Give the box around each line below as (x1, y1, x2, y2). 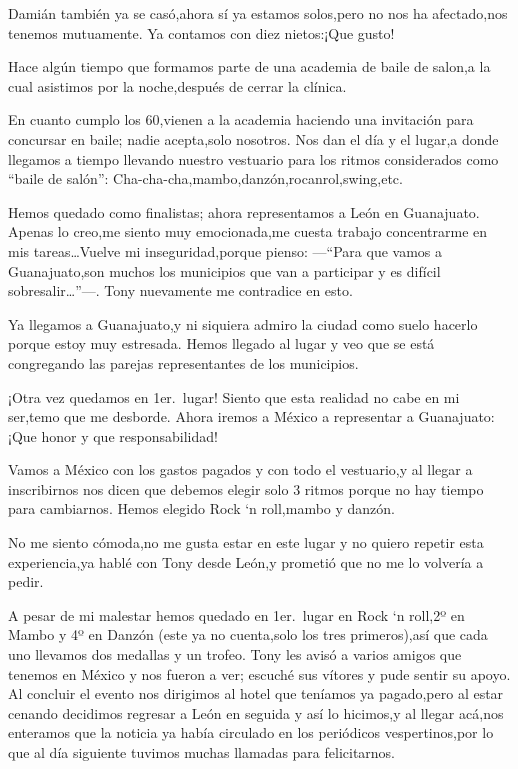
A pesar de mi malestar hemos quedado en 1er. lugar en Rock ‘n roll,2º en (8, 604, 465, 625)
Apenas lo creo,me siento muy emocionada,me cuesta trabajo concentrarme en (8, 221, 488, 242)
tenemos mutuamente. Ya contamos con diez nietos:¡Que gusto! (8, 22, 395, 43)
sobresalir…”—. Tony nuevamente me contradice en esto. (8, 280, 353, 301)
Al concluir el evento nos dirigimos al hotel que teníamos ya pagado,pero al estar (8, 683, 504, 704)
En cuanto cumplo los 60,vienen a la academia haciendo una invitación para (8, 109, 474, 130)
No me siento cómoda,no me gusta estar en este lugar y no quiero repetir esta (8, 532, 484, 553)
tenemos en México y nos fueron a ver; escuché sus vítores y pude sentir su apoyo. (8, 663, 511, 684)
